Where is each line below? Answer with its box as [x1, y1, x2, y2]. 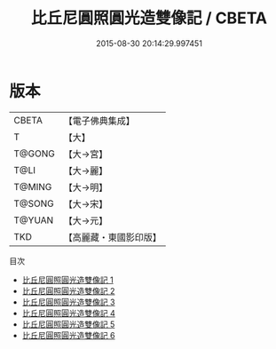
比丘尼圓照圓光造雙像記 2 [21, 285, 115, 296]
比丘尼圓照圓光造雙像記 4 [21, 307, 115, 318]
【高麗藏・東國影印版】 [63, 231, 162, 243]
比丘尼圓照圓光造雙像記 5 [21, 319, 115, 329]
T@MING [13, 180, 52, 193]
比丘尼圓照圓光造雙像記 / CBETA [30, 8, 268, 28]
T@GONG [13, 147, 55, 160]
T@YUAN [13, 214, 54, 226]
